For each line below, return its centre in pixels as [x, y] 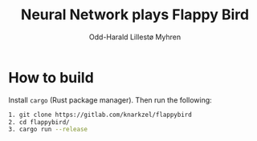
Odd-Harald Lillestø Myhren [135, 37]
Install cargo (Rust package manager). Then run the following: [110, 100]
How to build [51, 77]
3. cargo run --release [48, 130]
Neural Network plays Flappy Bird [135, 15]
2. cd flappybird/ [39, 122]
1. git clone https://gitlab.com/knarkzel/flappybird [100, 115]
